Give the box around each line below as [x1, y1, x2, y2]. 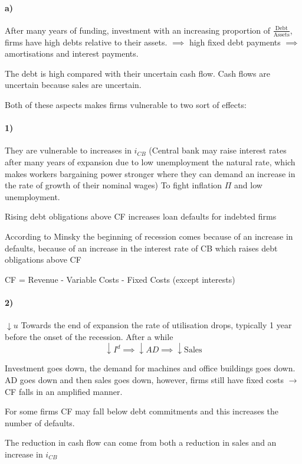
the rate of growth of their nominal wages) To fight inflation [5, 179, 222, 191]
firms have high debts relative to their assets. [5, 35, 168, 48]
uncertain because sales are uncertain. [5, 79, 142, 91]
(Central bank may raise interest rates [149, 144, 287, 156]
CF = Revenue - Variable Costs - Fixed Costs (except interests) [5, 273, 235, 285]
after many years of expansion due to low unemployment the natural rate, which [5, 155, 296, 168]
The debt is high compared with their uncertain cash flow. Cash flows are [5, 67, 271, 79]
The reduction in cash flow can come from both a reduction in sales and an [5, 436, 277, 449]
